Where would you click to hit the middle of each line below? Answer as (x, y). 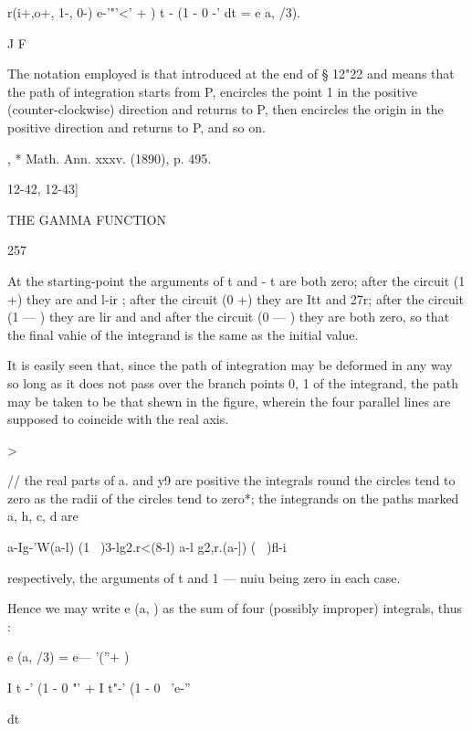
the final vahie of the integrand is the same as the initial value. (183, 334)
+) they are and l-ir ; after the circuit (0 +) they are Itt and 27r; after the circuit (236, 298)
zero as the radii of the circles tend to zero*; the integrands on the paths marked (233, 498)
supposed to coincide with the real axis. (118, 419)
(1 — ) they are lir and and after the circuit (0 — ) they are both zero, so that (229, 317)
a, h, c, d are (43, 516)
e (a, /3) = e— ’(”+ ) (68, 657)
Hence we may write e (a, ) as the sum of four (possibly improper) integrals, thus (235, 608)
